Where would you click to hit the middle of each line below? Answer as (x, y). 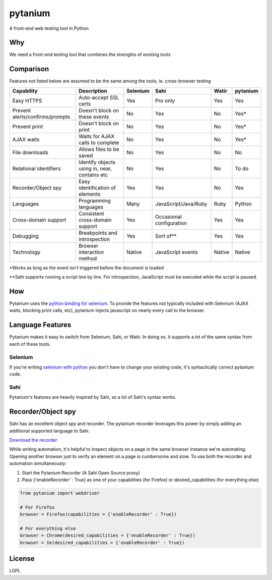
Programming (94, 200)
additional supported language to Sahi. (50, 431)
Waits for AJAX (96, 136)
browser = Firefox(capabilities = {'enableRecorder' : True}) (98, 514)
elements (89, 194)
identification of (97, 188)
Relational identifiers (37, 168)
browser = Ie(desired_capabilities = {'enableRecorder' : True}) (102, 542)
